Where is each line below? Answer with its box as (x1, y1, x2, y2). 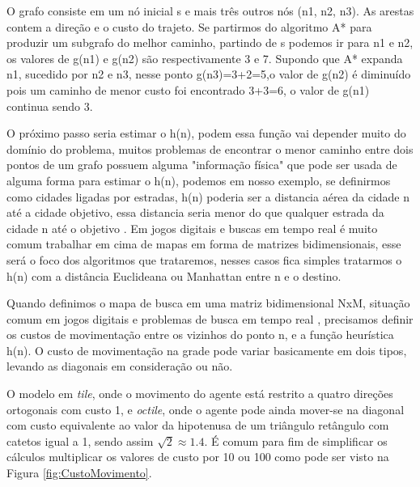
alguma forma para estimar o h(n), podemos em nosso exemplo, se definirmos (6, 172, 391, 188)
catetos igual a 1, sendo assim (6, 432, 154, 449)
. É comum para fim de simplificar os (204, 432, 388, 449)
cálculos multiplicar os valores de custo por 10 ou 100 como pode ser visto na (6, 448, 389, 465)
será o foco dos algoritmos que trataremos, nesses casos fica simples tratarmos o (6, 251, 402, 268)
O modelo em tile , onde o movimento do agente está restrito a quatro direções (6, 385, 393, 402)
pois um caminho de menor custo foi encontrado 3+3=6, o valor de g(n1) (6, 81, 370, 98)
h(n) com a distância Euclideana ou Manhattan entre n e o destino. (6, 267, 342, 284)
